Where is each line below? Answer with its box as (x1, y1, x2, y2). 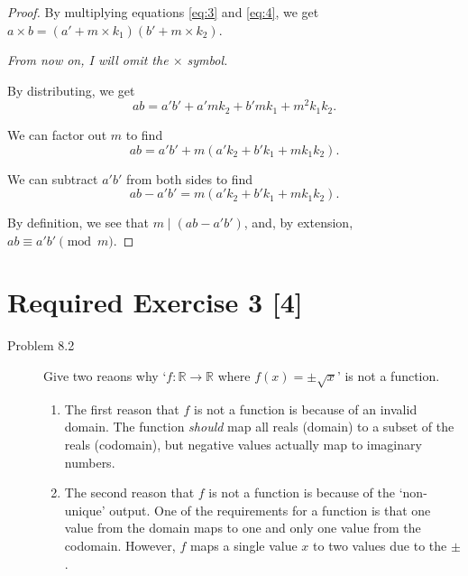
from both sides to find (125, 169, 253, 188)
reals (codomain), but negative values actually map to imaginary (64, 434, 422, 453)
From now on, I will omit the (7, 51, 169, 70)
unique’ (64, 500, 106, 519)
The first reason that (64, 399, 179, 418)
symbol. (187, 51, 228, 70)
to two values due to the (313, 535, 447, 554)
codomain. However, (64, 535, 176, 554)
